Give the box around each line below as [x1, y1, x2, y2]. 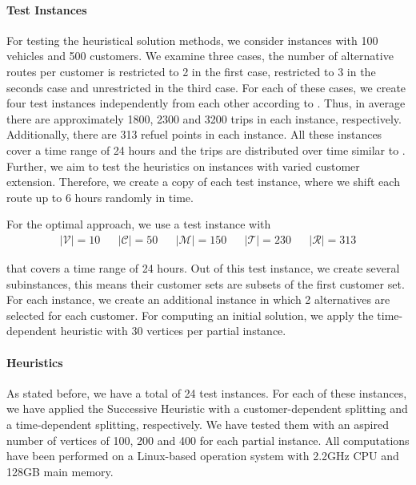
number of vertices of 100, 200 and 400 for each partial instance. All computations [6, 431, 410, 448]
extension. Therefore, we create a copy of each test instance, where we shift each [6, 173, 400, 190]
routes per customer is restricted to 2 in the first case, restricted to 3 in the [6, 63, 376, 79]
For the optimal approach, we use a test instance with [6, 216, 271, 232]
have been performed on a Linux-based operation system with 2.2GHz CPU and [6, 447, 399, 464]
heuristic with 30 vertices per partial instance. [60, 322, 286, 339]
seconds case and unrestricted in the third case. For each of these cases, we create [6, 79, 406, 95]
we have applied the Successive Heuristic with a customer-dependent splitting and [6, 400, 408, 417]
